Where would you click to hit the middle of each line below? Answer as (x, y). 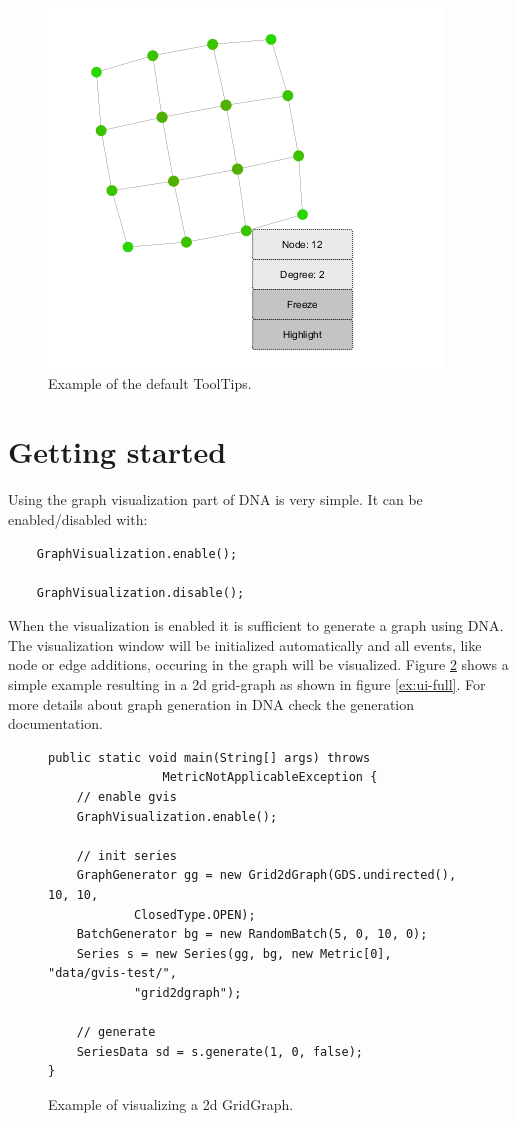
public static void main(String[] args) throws (209, 757)
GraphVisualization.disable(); (140, 592)
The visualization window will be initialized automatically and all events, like (245, 644)
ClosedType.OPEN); (194, 914)
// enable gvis (126, 797)
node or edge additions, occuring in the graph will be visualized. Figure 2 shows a (258, 664)
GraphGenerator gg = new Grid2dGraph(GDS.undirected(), (266, 875)
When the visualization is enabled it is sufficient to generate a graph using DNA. (256, 625)
